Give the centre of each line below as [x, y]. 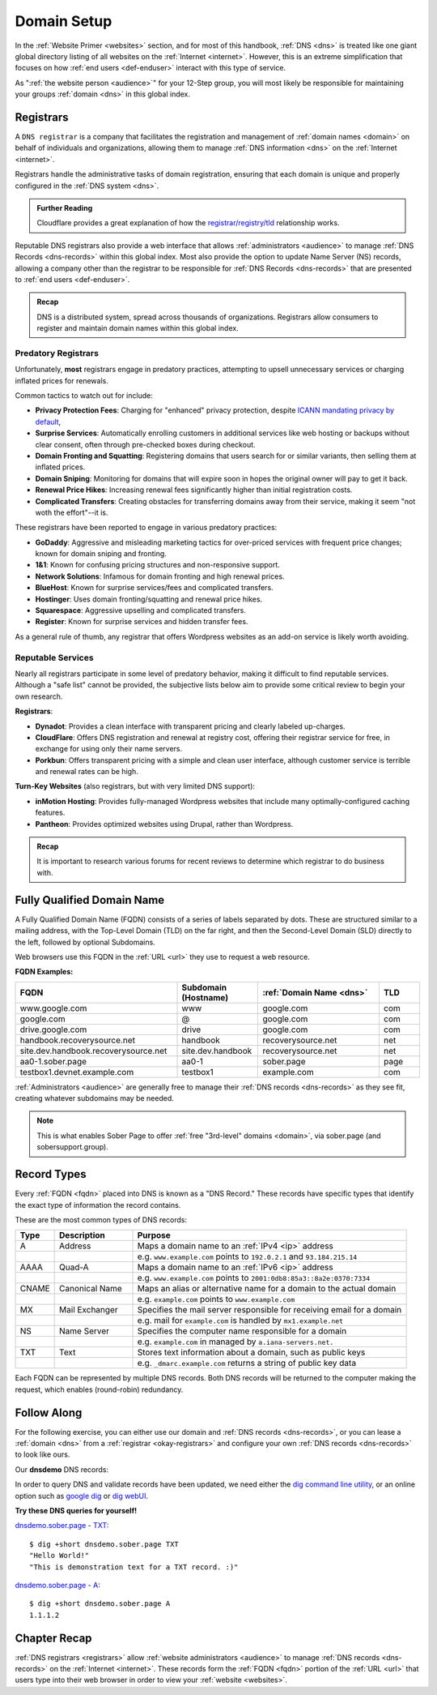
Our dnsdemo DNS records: [62, 1469]
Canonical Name [91, 1289]
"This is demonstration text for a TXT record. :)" [134, 1567]
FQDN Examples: [44, 972]
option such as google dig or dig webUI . [82, 1496]
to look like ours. [42, 1454]
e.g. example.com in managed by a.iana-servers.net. [235, 1342]
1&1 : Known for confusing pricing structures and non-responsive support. [158, 565]
